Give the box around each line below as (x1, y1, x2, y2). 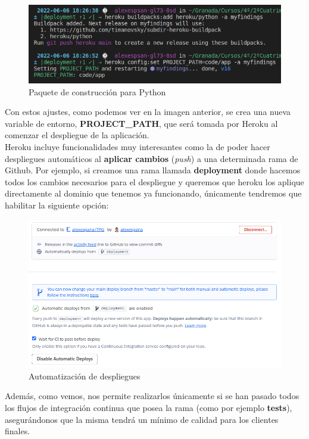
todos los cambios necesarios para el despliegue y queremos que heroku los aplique (5, 175, 304, 188)
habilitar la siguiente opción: (5, 199, 109, 211)
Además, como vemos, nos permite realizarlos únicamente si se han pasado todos (5, 390, 299, 402)
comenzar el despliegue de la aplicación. (5, 129, 149, 141)
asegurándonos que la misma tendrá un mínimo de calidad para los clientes (5, 413, 279, 425)
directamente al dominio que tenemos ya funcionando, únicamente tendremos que (5, 187, 302, 200)
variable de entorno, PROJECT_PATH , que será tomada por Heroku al (5, 117, 278, 129)
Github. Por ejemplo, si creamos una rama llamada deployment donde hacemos (5, 164, 301, 176)
